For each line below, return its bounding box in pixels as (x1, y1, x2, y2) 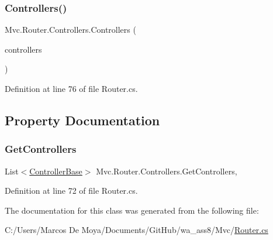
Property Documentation (5, 111, 160, 129)
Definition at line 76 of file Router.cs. (5, 83, 138, 94)
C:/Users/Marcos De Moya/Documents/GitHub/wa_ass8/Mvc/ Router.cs (5, 224, 268, 236)
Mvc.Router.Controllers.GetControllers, (96, 164, 237, 177)
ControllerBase (29, 164, 82, 177)
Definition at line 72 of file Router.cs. (5, 184, 138, 197)
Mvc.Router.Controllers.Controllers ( (5, 23, 136, 36)
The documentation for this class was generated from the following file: (5, 204, 259, 216)
